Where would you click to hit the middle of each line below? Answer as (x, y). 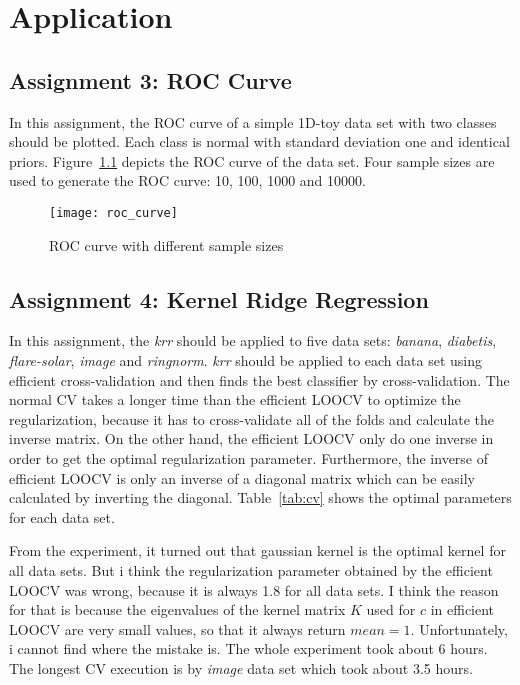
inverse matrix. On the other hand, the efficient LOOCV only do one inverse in (251, 438)
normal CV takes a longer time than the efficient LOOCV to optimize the (235, 399)
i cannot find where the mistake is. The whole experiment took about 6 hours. (248, 648)
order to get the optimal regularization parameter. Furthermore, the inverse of (249, 457)
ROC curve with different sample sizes (166, 244)
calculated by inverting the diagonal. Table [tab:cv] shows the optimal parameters (260, 497)
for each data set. (62, 516)
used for (391, 609)
